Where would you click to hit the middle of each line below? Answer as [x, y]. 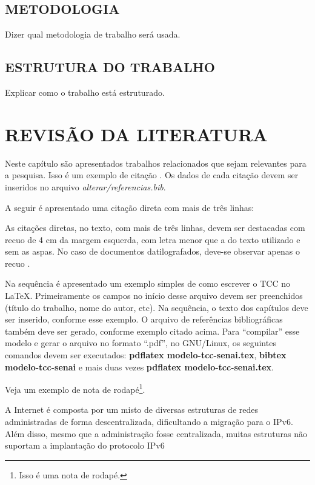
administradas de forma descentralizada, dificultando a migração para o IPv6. [149, 422]
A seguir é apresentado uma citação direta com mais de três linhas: [130, 207]
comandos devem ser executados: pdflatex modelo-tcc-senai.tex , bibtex [146, 355]
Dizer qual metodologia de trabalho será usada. [93, 34]
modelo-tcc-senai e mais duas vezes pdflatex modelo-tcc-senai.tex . [139, 366]
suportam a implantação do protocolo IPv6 [85, 445]
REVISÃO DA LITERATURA [136, 134]
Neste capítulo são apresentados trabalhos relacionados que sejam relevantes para [156, 163]
